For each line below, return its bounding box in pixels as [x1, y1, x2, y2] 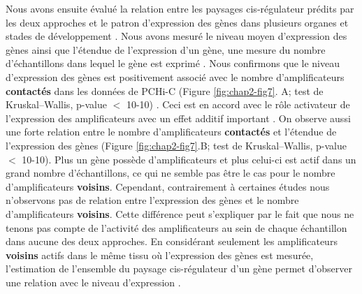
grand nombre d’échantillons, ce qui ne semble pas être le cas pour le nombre [6, 166, 335, 180]
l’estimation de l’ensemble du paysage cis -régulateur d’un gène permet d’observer [6, 261, 353, 276]
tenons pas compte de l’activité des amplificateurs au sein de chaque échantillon [6, 220, 347, 235]
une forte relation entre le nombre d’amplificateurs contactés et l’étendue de [6, 124, 337, 139]
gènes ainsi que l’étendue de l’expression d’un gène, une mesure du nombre [6, 42, 326, 57]
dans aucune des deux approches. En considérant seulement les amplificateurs [6, 234, 338, 249]
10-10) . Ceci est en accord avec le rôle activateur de [126, 97, 350, 112]
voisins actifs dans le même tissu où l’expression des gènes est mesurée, [6, 247, 314, 262]
